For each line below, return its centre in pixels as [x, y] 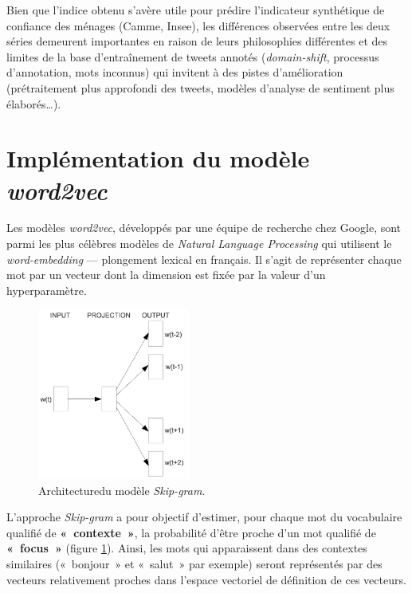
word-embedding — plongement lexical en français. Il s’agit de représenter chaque [204, 259]
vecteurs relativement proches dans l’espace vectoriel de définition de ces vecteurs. [206, 579]
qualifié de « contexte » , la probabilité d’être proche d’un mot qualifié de [191, 532]
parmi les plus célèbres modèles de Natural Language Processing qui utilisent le [199, 243]
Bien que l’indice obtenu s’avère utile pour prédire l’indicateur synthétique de [196, 10]
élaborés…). [34, 103]
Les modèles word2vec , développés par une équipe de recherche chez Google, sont [204, 228]
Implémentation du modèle [158, 158]
